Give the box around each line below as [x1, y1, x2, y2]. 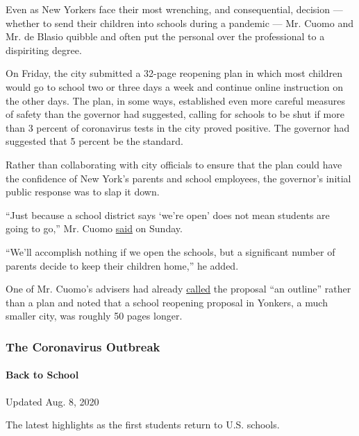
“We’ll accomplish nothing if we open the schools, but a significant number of [6, 244, 335, 259]
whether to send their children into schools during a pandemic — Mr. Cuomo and [6, 15, 353, 30]
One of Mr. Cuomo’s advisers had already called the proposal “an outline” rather [6, 281, 351, 296]
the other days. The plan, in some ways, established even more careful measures [6, 93, 346, 107]
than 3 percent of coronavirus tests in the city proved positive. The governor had [6, 120, 350, 134]
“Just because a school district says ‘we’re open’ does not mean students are [6, 207, 330, 222]
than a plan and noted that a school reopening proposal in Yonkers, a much [6, 295, 328, 309]
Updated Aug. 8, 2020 [6, 394, 99, 408]
